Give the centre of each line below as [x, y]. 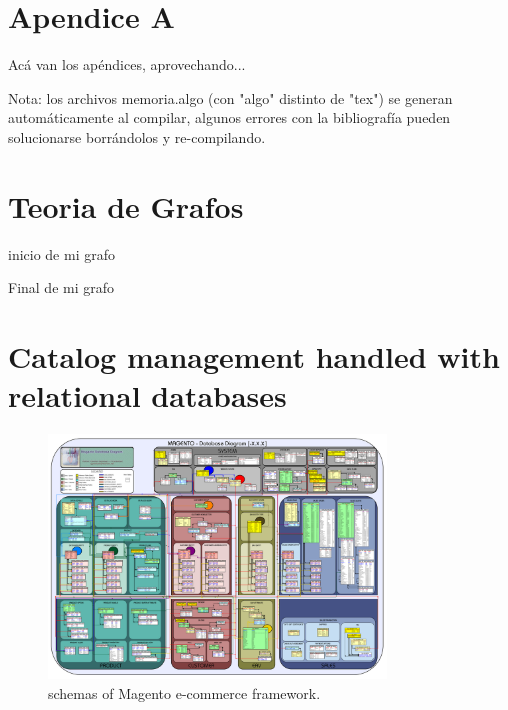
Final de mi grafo [61, 287]
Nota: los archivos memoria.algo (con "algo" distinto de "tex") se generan [230, 97]
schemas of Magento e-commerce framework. [184, 692]
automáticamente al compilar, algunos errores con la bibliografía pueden [229, 117]
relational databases [147, 395]
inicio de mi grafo [61, 253]
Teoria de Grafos [126, 205]
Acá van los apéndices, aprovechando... [127, 64]
